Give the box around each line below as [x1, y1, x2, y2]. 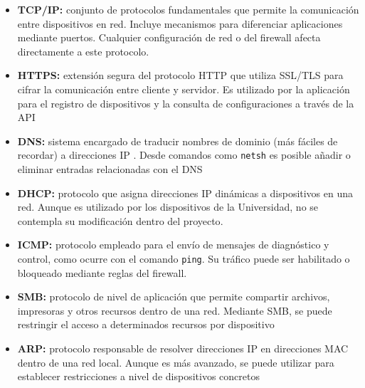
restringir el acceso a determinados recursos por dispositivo [17, 317, 275, 332]
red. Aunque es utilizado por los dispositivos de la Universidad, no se [17, 199, 319, 214]
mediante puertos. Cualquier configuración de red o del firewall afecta [17, 30, 321, 45]
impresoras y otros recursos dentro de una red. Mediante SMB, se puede [17, 303, 332, 318]
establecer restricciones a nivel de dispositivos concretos [17, 369, 260, 384]
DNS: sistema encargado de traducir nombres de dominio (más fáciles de [17, 133, 338, 148]
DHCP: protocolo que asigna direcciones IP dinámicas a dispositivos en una [17, 185, 354, 200]
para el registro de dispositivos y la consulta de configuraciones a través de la [17, 95, 354, 110]
